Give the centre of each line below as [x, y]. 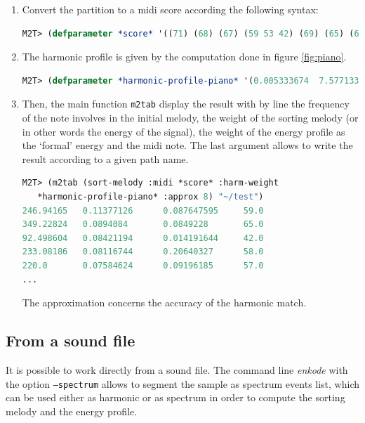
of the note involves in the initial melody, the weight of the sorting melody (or [190, 118]
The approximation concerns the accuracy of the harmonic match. [164, 302]
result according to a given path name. [105, 158]
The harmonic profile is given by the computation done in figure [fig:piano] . [184, 57]
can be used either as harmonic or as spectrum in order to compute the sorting [175, 397]
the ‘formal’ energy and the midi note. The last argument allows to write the [187, 145]
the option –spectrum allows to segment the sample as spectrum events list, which [183, 383]
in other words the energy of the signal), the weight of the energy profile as [184, 131]
